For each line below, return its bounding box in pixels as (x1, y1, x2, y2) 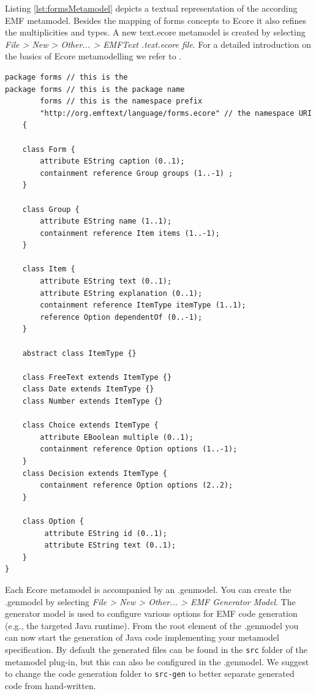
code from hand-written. (5, 679, 96, 692)
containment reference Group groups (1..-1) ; (40, 168, 233, 178)
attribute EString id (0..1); (44, 529, 167, 538)
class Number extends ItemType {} (22, 397, 163, 405)
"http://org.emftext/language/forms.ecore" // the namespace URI (40, 108, 312, 118)
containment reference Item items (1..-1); (40, 228, 220, 238)
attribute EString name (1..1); (40, 217, 172, 226)
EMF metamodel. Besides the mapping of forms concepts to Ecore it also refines (5, 13, 307, 26)
